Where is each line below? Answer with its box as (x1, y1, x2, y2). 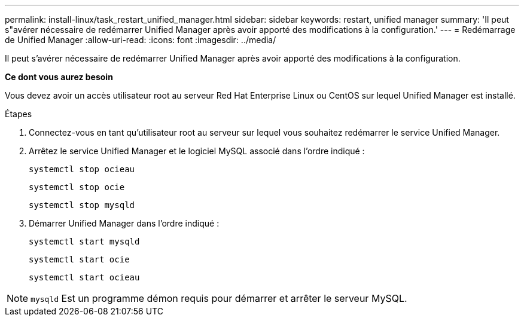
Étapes (5, 109, 32, 119)
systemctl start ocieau (29, 273, 140, 282)
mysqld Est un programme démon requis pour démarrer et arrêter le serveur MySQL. (31, 292, 407, 304)
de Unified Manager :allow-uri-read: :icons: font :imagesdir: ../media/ (5, 35, 276, 45)
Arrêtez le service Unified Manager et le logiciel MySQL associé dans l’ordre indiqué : (29, 146, 365, 156)
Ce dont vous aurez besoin (5, 72, 113, 82)
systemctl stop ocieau (29, 164, 135, 174)
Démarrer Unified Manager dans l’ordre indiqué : (29, 218, 220, 228)
